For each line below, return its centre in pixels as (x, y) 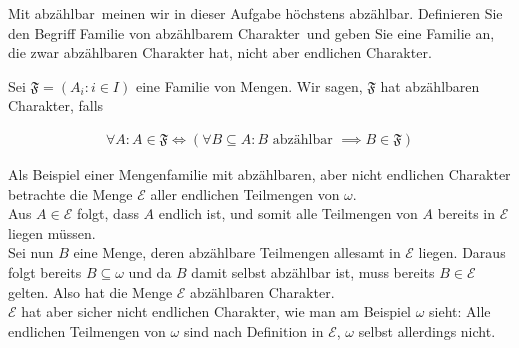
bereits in (466, 213)
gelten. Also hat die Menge (90, 291)
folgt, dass (107, 213)
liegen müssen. (52, 232)
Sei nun (31, 252)
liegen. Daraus (462, 252)
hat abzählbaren (430, 85)
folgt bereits (45, 271)
